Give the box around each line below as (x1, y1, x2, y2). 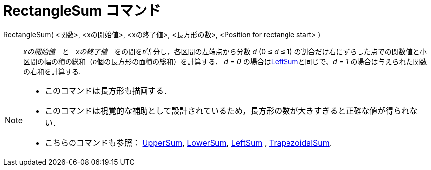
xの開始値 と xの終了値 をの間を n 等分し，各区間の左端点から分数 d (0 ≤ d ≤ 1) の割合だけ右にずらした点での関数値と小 (23, 47, 427, 56)
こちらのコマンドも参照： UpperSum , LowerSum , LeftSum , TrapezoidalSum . (45, 137, 332, 148)
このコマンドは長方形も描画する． (45, 85, 172, 96)
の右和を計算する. (23, 67, 81, 76)
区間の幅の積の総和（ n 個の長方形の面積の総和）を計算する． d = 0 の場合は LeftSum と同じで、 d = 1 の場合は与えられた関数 (23, 57, 427, 66)
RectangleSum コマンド (3, 2, 161, 19)
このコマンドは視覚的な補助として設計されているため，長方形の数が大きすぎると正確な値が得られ (45, 105, 410, 116)
